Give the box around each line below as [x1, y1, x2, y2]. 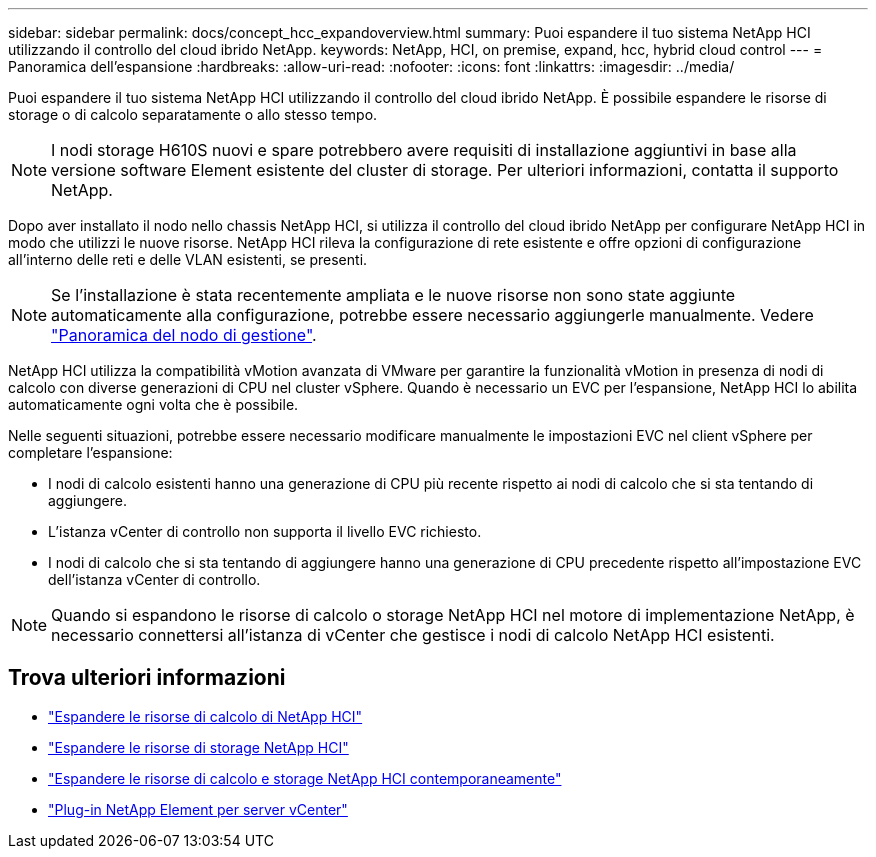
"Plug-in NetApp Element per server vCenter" [48, 800, 348, 818]
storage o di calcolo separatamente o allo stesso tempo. [8, 106, 378, 123]
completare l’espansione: [8, 444, 173, 461]
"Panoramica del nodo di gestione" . [51, 325, 317, 345]
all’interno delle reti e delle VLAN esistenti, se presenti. [8, 251, 368, 268]
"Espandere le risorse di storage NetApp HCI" [48, 738, 349, 756]
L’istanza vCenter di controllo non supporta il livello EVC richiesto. [48, 523, 482, 540]
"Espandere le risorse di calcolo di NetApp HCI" [48, 707, 363, 725]
